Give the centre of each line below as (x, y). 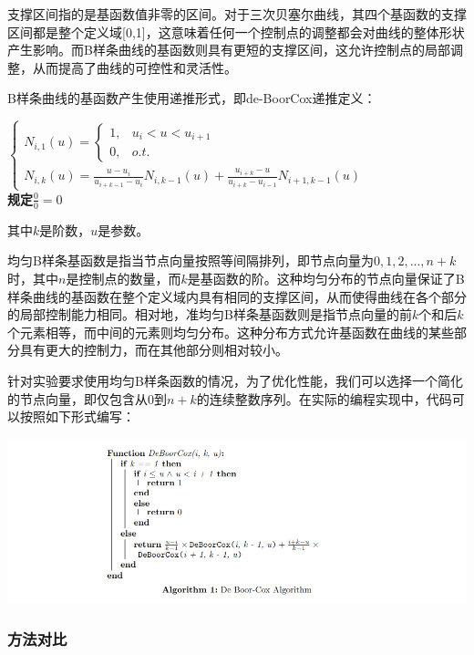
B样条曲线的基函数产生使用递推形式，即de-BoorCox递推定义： (192, 98)
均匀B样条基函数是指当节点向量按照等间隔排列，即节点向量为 (191, 260)
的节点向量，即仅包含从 (77, 398)
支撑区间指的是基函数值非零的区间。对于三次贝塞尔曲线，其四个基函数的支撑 (237, 14)
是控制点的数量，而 (124, 278)
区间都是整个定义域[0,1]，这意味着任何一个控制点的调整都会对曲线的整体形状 (236, 31)
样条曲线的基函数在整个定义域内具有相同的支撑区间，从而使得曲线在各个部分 (237, 296)
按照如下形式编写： (77, 416)
